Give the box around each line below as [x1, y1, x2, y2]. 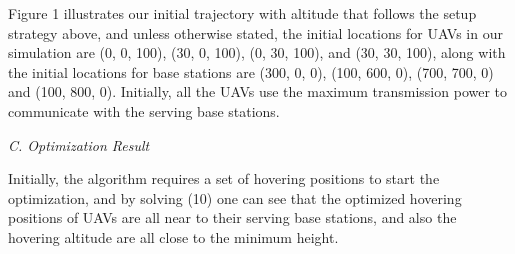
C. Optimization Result [8, 134, 150, 155]
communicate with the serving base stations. [8, 100, 280, 121]
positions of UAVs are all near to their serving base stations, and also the [8, 207, 457, 228]
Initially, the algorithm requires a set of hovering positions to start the [8, 168, 440, 189]
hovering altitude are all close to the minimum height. [8, 226, 339, 247]
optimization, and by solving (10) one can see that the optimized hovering [8, 187, 462, 208]
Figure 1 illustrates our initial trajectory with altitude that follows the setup [8, 3, 477, 23]
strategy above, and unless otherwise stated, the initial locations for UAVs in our [8, 22, 503, 43]
